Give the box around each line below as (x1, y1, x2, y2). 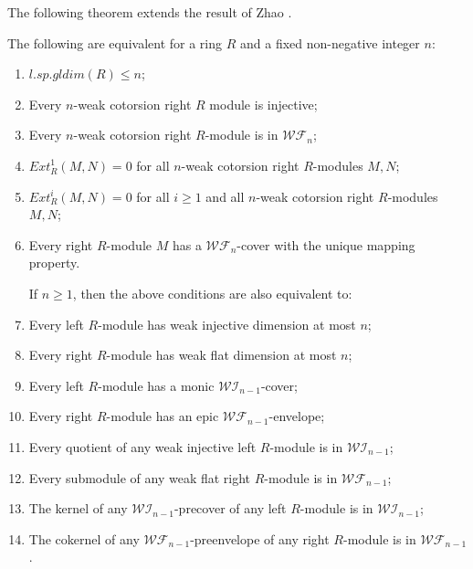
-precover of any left (173, 499, 287, 518)
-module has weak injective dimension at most (98, 314, 356, 333)
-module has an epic (106, 406, 219, 426)
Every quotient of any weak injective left (28, 437, 257, 456)
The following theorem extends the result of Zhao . (7, 3, 292, 21)
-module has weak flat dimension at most (106, 345, 337, 364)
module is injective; (209, 94, 318, 113)
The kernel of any (28, 499, 128, 518)
